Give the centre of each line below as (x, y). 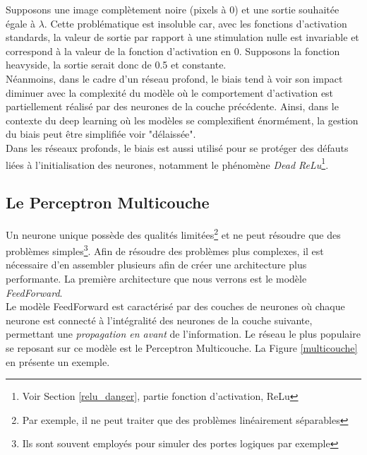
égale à (20, 23)
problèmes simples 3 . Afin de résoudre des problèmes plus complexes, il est (165, 250)
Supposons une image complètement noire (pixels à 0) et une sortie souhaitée (173, 9)
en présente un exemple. (58, 361)
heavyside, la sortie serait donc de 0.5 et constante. (116, 65)
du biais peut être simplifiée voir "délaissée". (101, 134)
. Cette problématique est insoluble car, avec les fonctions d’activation (195, 23)
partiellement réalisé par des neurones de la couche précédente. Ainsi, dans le (172, 106)
